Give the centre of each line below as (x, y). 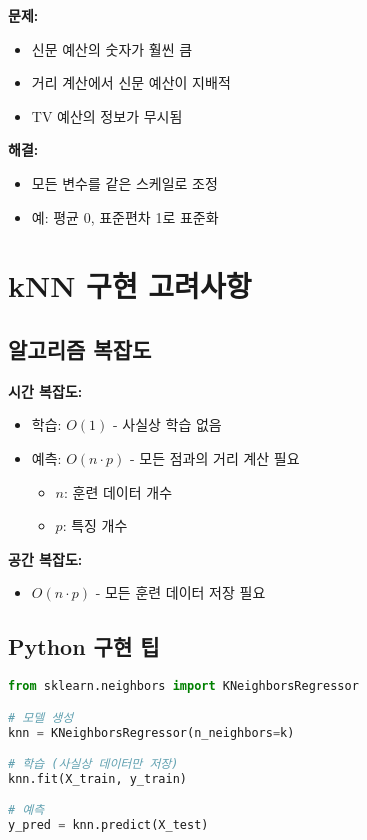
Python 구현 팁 (84, 646)
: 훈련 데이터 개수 (118, 491)
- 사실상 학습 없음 (167, 424)
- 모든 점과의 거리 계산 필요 (214, 457)
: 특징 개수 (95, 525)
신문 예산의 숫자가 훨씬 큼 (112, 48)
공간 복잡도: (45, 558)
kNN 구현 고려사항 (130, 285)
